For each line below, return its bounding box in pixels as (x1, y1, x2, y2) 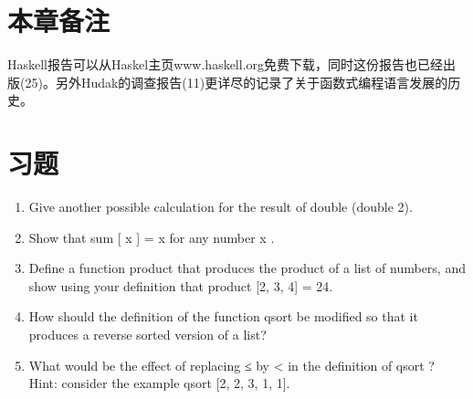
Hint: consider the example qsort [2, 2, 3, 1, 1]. (28, 373, 290, 393)
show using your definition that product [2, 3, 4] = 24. (28, 276, 333, 295)
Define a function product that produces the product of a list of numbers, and (28, 258, 466, 278)
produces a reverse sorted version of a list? (28, 325, 267, 343)
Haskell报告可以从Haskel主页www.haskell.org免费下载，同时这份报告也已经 (7, 55, 444, 74)
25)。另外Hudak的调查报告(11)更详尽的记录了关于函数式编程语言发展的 (25, 72, 448, 91)
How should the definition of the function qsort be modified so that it (28, 307, 418, 326)
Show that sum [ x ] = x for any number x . (28, 227, 275, 247)
